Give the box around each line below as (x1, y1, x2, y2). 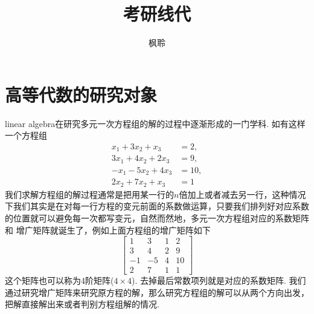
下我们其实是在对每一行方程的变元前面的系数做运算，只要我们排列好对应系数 (5, 200, 309, 212)
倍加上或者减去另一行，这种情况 (179, 188, 306, 200)
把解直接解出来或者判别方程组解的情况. (5, 298, 159, 310)
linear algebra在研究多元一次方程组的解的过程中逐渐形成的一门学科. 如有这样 (5, 117, 306, 129)
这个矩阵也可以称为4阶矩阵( (5, 274, 114, 287)
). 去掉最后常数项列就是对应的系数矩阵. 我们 (132, 274, 306, 287)
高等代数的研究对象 (5, 82, 158, 106)
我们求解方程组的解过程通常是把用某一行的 (5, 188, 174, 200)
